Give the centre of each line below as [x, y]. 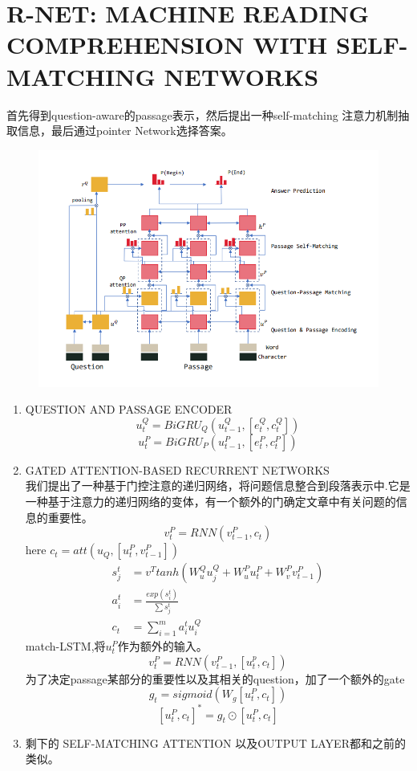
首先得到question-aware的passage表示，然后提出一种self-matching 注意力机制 [202, 114]
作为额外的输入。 [162, 646]
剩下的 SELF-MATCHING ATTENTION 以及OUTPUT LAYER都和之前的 [215, 742]
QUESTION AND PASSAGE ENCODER [129, 409]
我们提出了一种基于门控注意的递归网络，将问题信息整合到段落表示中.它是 [218, 485]
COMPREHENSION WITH [167, 45]
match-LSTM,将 [65, 646]
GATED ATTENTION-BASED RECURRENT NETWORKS [177, 469]
